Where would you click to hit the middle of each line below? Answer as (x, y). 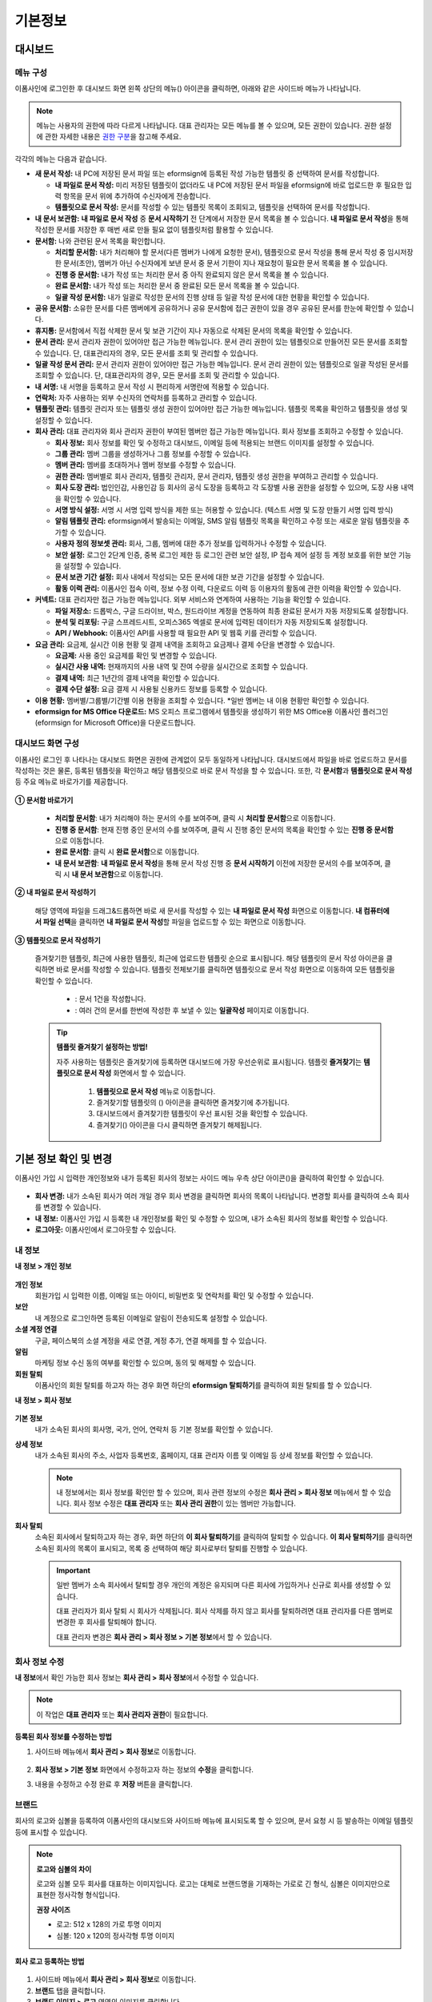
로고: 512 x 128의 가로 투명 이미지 (109, 1924)
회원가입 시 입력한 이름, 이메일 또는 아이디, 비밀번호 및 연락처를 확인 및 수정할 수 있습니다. (174, 1296)
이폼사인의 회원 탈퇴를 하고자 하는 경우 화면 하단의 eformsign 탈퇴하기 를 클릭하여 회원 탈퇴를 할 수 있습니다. (203, 1385)
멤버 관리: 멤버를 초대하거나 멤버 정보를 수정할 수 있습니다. (145, 465)
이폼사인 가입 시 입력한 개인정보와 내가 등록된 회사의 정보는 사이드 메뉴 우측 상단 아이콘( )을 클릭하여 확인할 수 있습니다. (200, 1178)
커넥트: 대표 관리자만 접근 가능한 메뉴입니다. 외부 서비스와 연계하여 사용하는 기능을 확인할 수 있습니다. (193, 600)
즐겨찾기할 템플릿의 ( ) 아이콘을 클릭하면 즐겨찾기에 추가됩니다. (193, 1102)
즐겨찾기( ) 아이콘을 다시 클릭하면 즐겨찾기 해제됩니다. (179, 1124)
